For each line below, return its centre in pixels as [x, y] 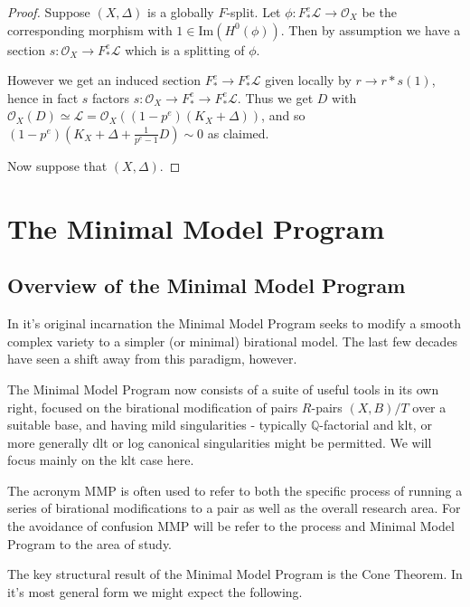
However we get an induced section [104, 80]
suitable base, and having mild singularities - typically [157, 425]
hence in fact [43, 97]
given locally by [308, 80]
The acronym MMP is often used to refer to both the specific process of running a [235, 490]
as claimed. [238, 133]
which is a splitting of [185, 49]
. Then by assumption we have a [371, 29]
